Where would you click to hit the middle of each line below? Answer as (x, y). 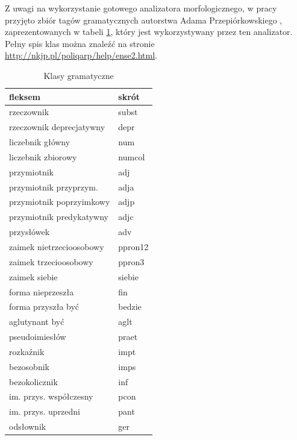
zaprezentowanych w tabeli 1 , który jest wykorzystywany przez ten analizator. (149, 32)
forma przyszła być (44, 306)
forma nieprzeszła (42, 291)
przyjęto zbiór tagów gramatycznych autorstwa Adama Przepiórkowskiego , (144, 20)
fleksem (25, 96)
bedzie (130, 306)
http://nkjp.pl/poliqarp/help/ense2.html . (81, 55)
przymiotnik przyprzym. (54, 187)
